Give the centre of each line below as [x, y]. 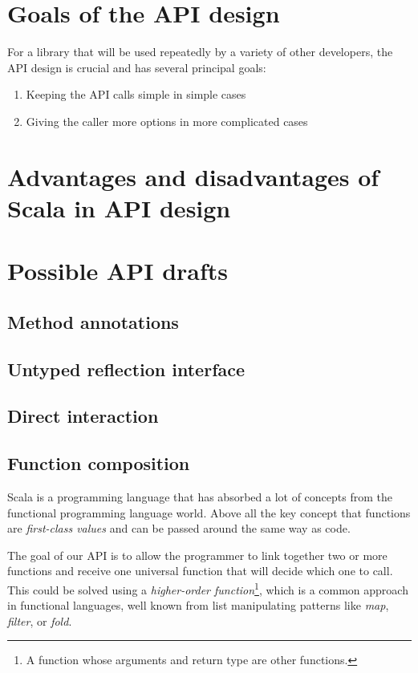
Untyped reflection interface [126, 369]
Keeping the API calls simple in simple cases [136, 94]
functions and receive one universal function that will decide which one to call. [200, 571]
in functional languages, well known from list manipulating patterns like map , [198, 605]
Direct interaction [83, 416]
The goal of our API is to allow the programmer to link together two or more [197, 555]
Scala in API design [119, 207]
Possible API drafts [118, 271]
